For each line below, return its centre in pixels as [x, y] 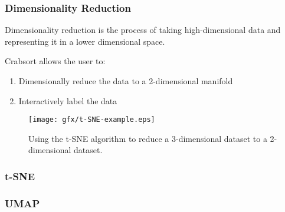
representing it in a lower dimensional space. [85, 41]
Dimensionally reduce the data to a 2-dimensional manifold [126, 81]
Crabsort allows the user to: [55, 61]
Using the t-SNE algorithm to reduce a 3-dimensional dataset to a [148, 138]
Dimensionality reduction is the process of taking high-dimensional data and [143, 30]
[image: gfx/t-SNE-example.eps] [92, 120]
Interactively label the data [68, 100]
